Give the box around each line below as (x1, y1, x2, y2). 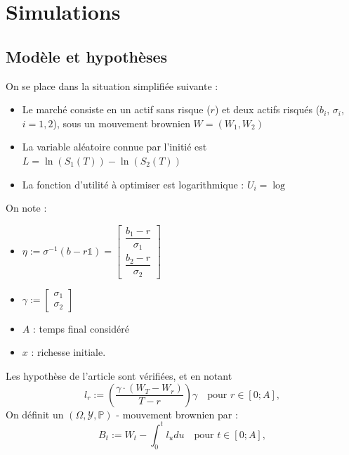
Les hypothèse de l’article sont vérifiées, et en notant (6, 369, 232, 383)
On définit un (6, 406, 64, 421)
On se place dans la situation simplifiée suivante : (6, 78, 218, 93)
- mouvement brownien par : (116, 406, 238, 421)
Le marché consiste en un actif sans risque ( (22, 102, 211, 117)
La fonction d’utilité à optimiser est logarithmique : (22, 177, 244, 191)
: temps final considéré (32, 321, 130, 335)
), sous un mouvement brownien (53, 115, 190, 130)
